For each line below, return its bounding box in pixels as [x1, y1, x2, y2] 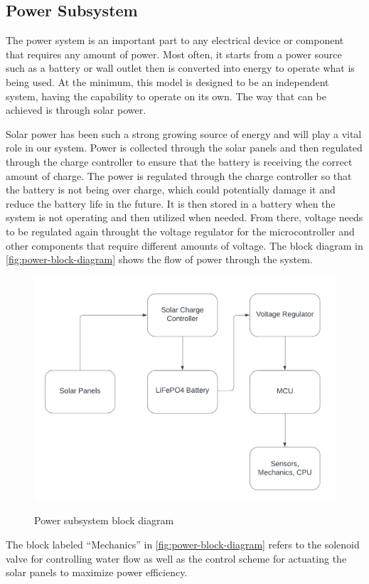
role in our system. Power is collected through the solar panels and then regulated [6, 140, 363, 155]
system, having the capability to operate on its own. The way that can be [6, 88, 326, 103]
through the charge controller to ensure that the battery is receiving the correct [6, 154, 353, 169]
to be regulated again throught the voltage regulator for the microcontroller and [6, 223, 355, 238]
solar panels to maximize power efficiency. [6, 565, 188, 580]
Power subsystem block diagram [34, 513, 174, 528]
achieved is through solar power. [6, 102, 146, 117]
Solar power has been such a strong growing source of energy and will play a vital [6, 126, 362, 141]
